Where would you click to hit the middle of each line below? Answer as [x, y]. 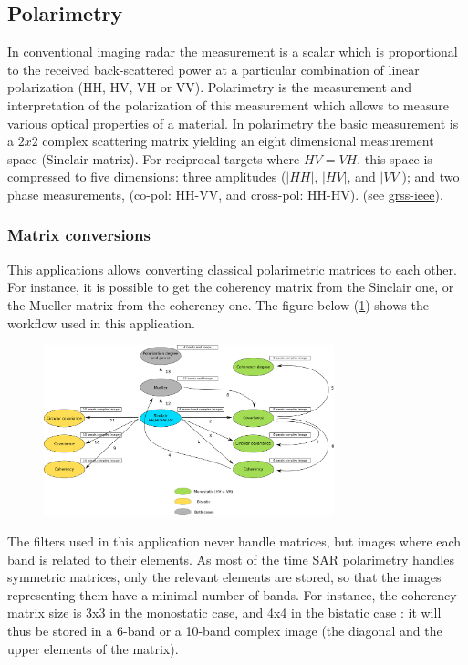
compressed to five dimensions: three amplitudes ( [147, 177]
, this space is [395, 158]
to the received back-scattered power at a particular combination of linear [213, 69]
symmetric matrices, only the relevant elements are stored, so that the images [224, 577]
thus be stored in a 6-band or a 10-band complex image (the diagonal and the [225, 630]
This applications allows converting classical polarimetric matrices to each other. [232, 269]
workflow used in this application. [101, 322]
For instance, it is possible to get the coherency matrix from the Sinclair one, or [231, 287]
